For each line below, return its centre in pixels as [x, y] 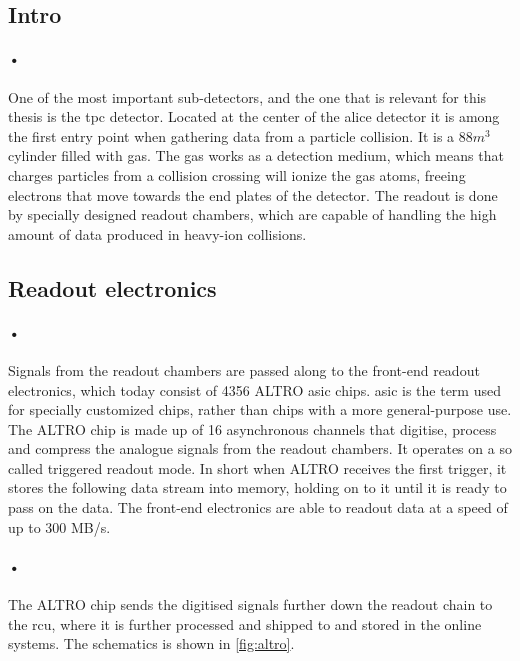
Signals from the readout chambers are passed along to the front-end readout [244, 369]
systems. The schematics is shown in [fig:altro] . [151, 643]
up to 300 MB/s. [59, 526]
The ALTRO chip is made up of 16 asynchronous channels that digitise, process [252, 428]
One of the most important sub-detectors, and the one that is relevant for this [247, 96]
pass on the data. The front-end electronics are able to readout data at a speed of [258, 507]
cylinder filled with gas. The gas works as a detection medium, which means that [256, 155]
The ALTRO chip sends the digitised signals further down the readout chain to [250, 604]
